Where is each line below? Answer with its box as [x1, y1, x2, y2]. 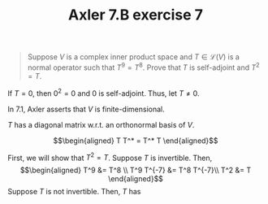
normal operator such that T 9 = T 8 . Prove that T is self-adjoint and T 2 [27, 61, 261, 72]
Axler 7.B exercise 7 [67, 6, 204, 24]
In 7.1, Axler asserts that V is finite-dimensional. [7, 104, 165, 114]
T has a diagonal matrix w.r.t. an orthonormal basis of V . [7, 119, 195, 129]
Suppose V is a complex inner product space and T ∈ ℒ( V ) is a [27, 52, 240, 62]
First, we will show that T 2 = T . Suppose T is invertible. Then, [7, 151, 213, 163]
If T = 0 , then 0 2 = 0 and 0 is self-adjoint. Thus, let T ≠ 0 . [7, 87, 200, 98]
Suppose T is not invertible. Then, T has [7, 187, 141, 197]
